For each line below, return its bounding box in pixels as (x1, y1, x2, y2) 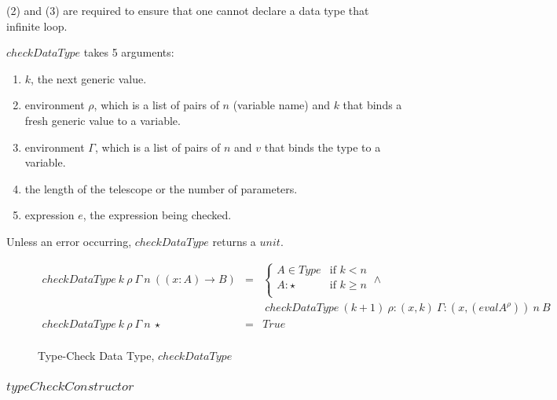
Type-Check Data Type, (38, 347, 155, 364)
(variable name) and (233, 97, 330, 113)
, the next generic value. (31, 70, 147, 86)
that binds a (343, 97, 402, 113)
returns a (212, 233, 256, 249)
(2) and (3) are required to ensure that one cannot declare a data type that (6, 2, 369, 18)
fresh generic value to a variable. (24, 112, 181, 128)
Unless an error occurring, (6, 233, 132, 249)
